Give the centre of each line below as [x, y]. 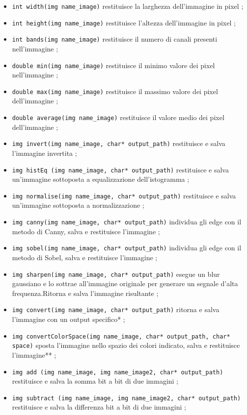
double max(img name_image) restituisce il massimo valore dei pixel [115, 91]
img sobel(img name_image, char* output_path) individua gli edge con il [127, 248]
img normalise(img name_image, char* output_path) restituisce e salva [124, 195]
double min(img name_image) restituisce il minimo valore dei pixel [113, 65]
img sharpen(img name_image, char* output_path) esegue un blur [116, 274]
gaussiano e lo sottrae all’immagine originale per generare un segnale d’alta [125, 283]
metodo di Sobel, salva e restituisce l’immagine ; [85, 257]
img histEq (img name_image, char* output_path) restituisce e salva [120, 169]
